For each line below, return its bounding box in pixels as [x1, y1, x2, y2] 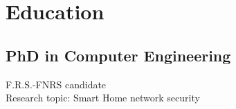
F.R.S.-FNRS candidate [6, 77, 107, 91]
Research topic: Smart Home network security [6, 90, 200, 105]
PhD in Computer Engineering [6, 44, 231, 66]
